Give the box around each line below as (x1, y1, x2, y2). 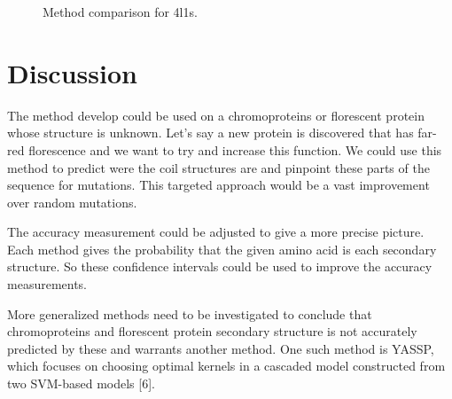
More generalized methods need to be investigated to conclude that (7, 304, 372, 323)
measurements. (7, 275, 88, 293)
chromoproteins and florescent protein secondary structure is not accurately (7, 322, 417, 340)
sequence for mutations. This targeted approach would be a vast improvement (7, 176, 430, 194)
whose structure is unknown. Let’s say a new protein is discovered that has (7, 123, 414, 142)
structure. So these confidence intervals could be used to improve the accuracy (7, 257, 433, 276)
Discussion (7, 54, 137, 90)
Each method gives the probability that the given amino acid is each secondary (7, 239, 437, 258)
